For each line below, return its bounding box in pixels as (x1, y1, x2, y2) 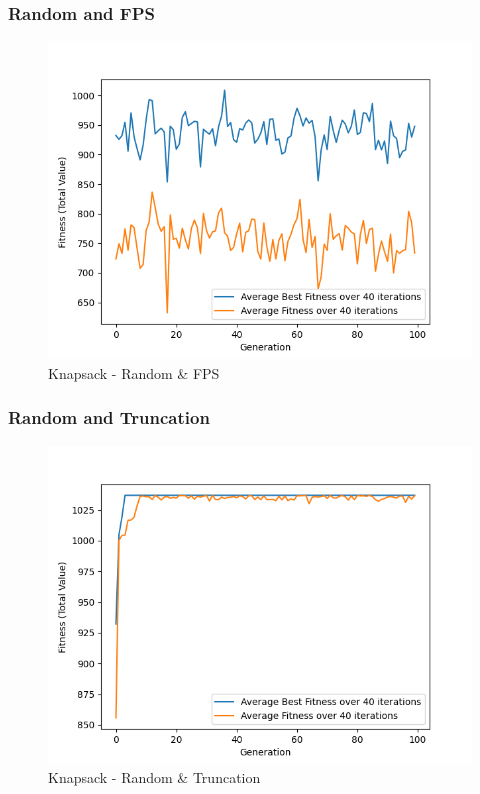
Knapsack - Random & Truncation (48, 767, 261, 788)
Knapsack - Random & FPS (48, 362, 220, 383)
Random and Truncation (8, 405, 210, 430)
